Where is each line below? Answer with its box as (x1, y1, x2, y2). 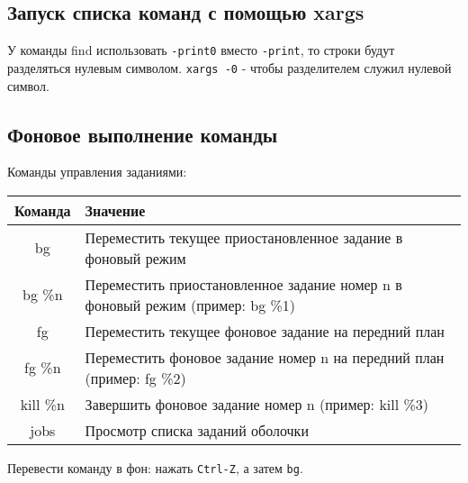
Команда (14, 199, 71, 221)
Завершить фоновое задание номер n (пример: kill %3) (85, 393, 429, 415)
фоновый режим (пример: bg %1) (85, 294, 296, 315)
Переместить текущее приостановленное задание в (85, 226, 403, 248)
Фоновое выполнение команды (7, 120, 278, 148)
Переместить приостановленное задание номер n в (85, 273, 402, 295)
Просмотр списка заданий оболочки (85, 419, 309, 441)
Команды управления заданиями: (7, 162, 187, 181)
